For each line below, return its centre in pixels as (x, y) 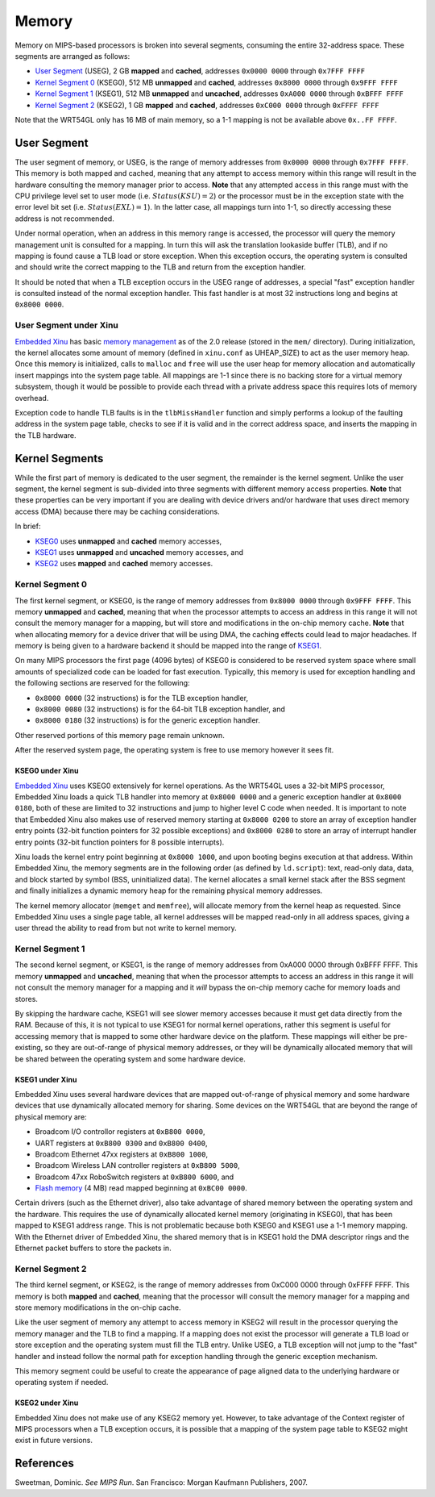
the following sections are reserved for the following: (102, 683)
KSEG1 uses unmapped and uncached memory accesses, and (139, 552)
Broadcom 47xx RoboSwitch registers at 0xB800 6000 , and (135, 1177)
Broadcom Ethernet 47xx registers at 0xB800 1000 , (122, 1154)
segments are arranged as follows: (72, 56)
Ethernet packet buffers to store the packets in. (93, 1248)
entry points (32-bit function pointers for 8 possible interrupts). (120, 842)
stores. (26, 999)
